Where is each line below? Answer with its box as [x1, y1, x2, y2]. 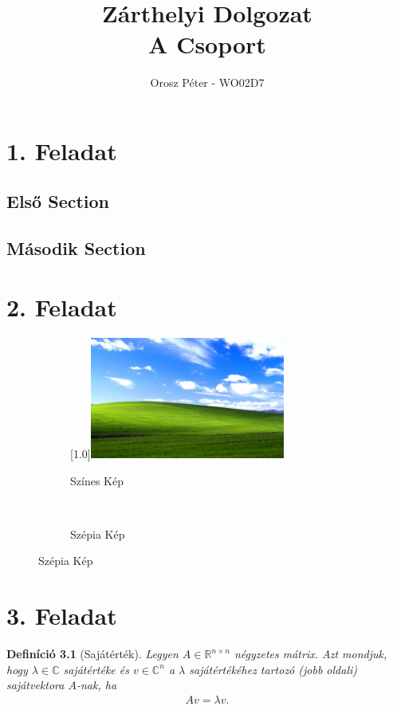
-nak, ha [76, 677, 117, 693]
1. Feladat [6, 134, 117, 167]
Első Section [6, 189, 110, 214]
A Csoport [148, 28, 266, 61]
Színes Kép [70, 472, 124, 488]
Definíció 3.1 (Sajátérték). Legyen [6, 645, 179, 662]
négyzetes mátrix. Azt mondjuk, [234, 645, 387, 662]
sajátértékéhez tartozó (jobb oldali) [189, 661, 358, 677]
